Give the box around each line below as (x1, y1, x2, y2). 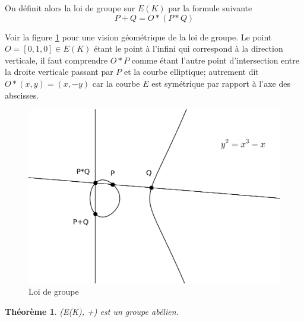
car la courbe (92, 77, 140, 89)
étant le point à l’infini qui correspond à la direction (93, 42, 283, 55)
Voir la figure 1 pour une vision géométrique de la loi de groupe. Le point (5, 30, 272, 43)
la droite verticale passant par (5, 65, 113, 78)
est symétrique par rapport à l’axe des (151, 77, 290, 89)
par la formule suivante (168, 2, 252, 14)
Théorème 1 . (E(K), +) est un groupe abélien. (5, 305, 179, 317)
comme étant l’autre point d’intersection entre (131, 53, 299, 66)
